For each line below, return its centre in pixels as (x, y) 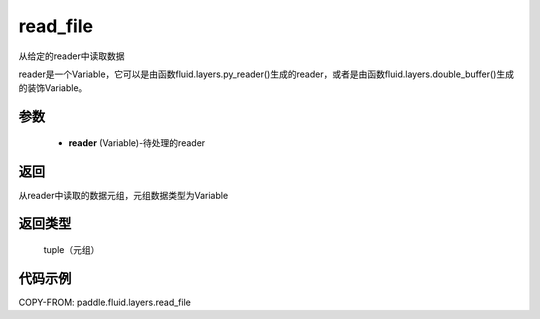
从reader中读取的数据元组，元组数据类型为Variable (123, 195)
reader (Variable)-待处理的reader (137, 142)
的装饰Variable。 (53, 88)
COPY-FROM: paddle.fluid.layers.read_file (105, 302)
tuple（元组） (71, 250)
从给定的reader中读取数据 (71, 56)
